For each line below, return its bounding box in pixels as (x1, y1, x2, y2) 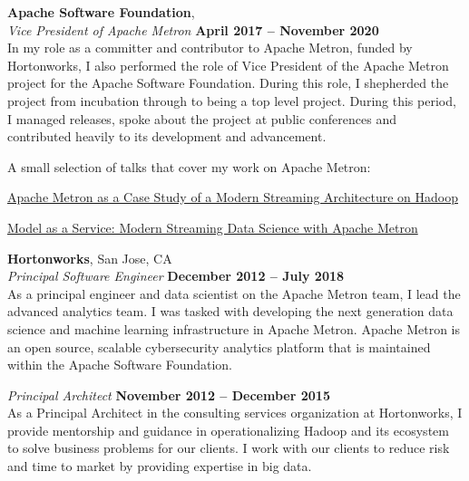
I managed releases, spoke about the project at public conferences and (7, 109, 396, 128)
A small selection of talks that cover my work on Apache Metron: (7, 157, 371, 176)
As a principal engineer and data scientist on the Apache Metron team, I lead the (7, 284, 461, 303)
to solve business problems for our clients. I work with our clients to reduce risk (7, 438, 450, 457)
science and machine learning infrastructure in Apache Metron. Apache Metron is (7, 319, 461, 338)
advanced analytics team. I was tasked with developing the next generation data (7, 302, 454, 321)
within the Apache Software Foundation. (7, 355, 232, 374)
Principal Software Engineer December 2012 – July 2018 (7, 266, 345, 285)
